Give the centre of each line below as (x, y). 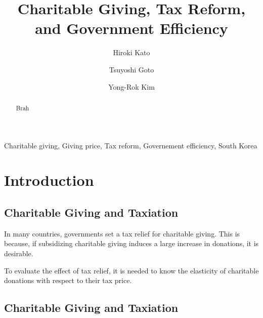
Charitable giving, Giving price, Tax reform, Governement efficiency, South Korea (131, 145)
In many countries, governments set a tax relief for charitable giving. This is (122, 233)
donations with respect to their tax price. (68, 280)
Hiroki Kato (131, 52)
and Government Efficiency (131, 28)
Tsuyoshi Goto (131, 69)
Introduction (49, 180)
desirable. (19, 253)
